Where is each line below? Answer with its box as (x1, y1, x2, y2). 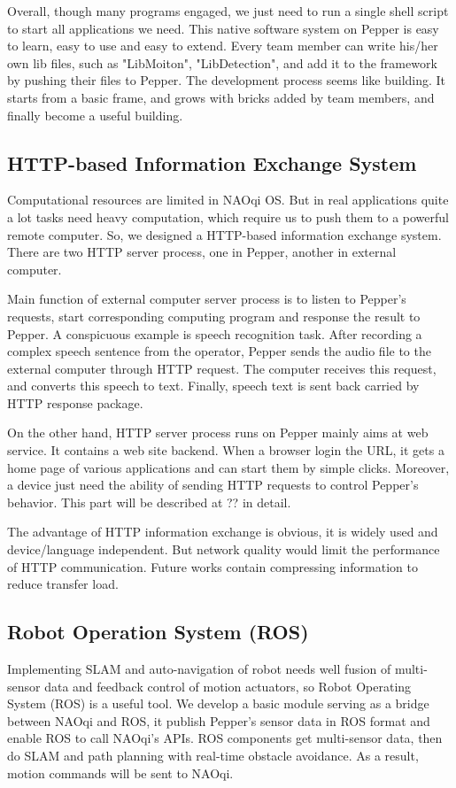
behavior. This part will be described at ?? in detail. (7, 492, 291, 511)
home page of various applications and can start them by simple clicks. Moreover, (7, 458, 450, 476)
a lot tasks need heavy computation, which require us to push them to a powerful (7, 207, 449, 226)
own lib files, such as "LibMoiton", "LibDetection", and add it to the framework (7, 53, 437, 72)
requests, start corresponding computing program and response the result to (7, 306, 421, 325)
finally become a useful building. (7, 105, 183, 124)
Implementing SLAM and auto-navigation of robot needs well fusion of (7, 660, 391, 678)
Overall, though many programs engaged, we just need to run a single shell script (7, 2, 449, 19)
